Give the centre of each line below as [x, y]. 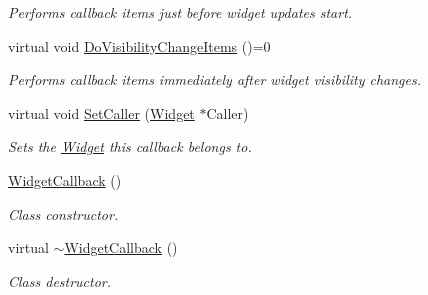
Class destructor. [60, 280]
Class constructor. [63, 213]
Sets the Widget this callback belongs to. [130, 146]
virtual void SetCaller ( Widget [101, 112]
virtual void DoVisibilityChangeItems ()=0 [139, 45]
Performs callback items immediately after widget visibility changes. [214, 79]
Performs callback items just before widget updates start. [180, 12]
